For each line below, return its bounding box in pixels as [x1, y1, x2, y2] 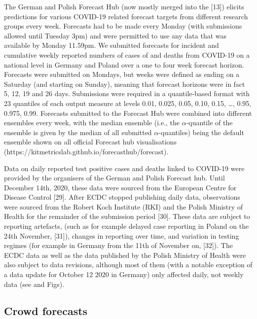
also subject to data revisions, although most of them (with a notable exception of [4, 259, 253, 270]
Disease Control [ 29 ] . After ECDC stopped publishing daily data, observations [4, 192, 240, 202]
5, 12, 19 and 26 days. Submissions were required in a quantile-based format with [4, 88, 250, 99]
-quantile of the [186, 117, 233, 128]
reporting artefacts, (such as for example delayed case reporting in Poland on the [4, 221, 249, 231]
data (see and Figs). [4, 279, 65, 289]
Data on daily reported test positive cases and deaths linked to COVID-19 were [4, 163, 245, 173]
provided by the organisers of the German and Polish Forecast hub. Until [4, 173, 225, 183]
